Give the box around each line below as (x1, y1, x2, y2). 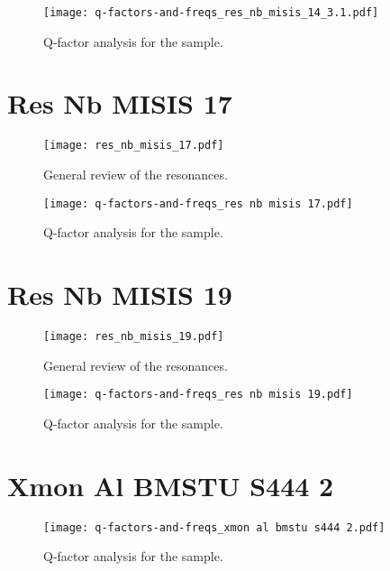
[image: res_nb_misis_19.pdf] (43, 330, 224, 343)
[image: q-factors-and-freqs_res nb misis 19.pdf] (43, 388, 353, 401)
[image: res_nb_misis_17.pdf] (43, 139, 224, 152)
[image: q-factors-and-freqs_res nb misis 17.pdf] (43, 197, 353, 210)
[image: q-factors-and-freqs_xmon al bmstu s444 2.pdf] (43, 520, 385, 534)
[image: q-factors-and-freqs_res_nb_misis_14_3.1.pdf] (43, 6, 379, 19)
